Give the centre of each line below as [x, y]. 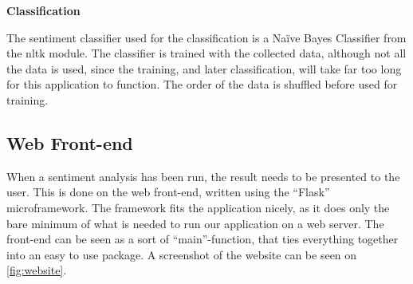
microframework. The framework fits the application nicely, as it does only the [198, 207]
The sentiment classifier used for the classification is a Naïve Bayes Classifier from [206, 37]
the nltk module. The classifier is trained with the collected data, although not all [206, 53]
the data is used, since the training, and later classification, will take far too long [204, 68]
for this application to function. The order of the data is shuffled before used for [202, 84]
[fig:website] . [37, 270]
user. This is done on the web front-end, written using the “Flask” [168, 192]
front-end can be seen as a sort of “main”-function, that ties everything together [203, 239]
